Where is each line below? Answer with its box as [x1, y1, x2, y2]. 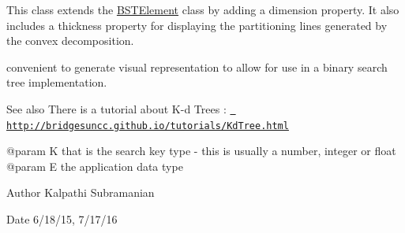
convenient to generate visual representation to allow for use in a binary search [6, 58, 388, 75]
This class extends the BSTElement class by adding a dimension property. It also [6, 2, 399, 17]
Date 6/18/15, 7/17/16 [6, 211, 118, 227]
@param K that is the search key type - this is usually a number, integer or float [6, 142, 396, 159]
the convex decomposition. [6, 32, 134, 49]
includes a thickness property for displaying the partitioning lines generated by [6, 17, 388, 33]
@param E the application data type [6, 157, 183, 174]
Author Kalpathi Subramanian [6, 184, 155, 201]
